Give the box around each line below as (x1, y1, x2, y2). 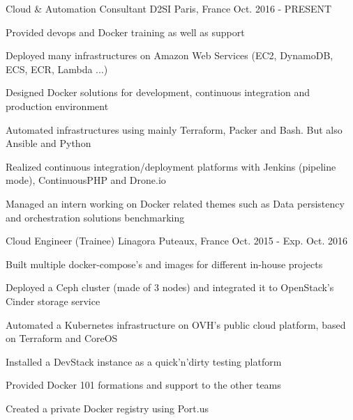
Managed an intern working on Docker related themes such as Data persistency (6, 196, 345, 210)
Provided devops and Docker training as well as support (6, 24, 245, 39)
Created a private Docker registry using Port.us (6, 400, 209, 415)
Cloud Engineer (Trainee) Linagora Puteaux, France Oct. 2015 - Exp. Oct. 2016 (6, 233, 348, 248)
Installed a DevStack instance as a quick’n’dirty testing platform (6, 354, 282, 368)
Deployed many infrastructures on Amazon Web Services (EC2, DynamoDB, (6, 48, 333, 63)
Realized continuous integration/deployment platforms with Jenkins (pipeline (6, 159, 336, 173)
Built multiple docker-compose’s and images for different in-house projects (6, 256, 323, 271)
